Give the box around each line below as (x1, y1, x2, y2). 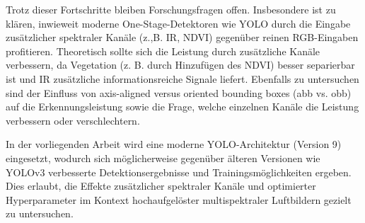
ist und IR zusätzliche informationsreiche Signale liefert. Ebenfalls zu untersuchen (6, 71, 359, 86)
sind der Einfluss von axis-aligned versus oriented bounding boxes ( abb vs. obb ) (6, 85, 352, 100)
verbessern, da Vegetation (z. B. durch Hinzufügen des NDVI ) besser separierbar (6, 57, 355, 72)
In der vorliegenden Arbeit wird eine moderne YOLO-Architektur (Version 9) (6, 137, 342, 151)
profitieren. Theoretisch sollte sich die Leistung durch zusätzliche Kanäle (6, 43, 320, 58)
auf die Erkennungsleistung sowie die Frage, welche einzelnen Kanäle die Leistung (6, 99, 359, 114)
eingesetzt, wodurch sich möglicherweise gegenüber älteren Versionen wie (6, 150, 320, 165)
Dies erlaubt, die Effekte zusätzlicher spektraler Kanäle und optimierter (6, 178, 316, 193)
